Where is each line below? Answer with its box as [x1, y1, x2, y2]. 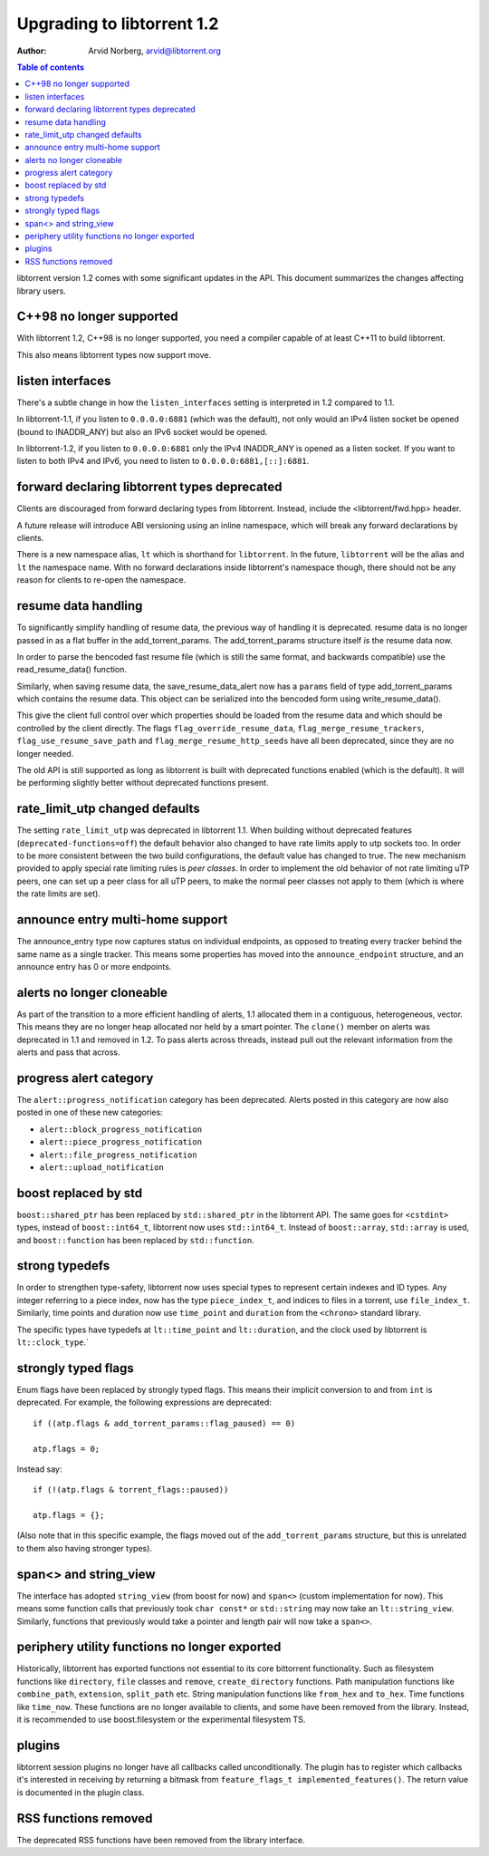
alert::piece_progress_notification [39, 1137, 203, 1147]
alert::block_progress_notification [39, 1124, 203, 1135]
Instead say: [16, 1464, 62, 1474]
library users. [16, 285, 67, 296]
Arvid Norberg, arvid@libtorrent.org [88, 45, 222, 56]
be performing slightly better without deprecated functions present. [16, 778, 269, 788]
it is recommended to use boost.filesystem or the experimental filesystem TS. [16, 1714, 306, 1725]
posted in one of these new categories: [16, 1107, 163, 1118]
